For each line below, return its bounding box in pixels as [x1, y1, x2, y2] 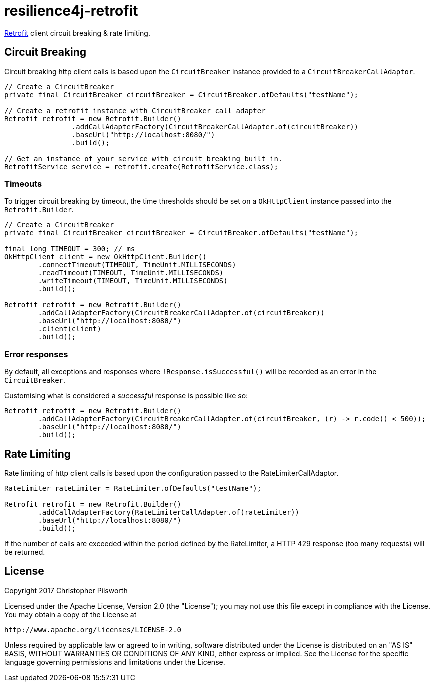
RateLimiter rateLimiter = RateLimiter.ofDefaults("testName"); [4, 484, 262, 492]
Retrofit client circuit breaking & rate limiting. [4, 28, 150, 37]
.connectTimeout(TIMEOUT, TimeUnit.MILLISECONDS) [38, 261, 236, 269]
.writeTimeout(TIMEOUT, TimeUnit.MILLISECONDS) [38, 277, 228, 285]
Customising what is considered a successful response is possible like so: [4, 391, 248, 400]
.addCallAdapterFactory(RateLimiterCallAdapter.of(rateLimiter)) [38, 508, 300, 516]
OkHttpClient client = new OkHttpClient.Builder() [4, 253, 207, 261]
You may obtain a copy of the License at [4, 610, 137, 619]
